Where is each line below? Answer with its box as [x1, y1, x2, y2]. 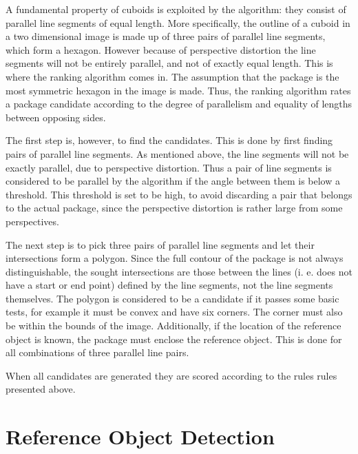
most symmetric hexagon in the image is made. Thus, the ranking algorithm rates [6, 83, 351, 97]
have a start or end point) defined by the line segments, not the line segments [6, 278, 333, 292]
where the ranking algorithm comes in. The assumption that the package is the [6, 69, 339, 83]
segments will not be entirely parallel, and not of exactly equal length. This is [6, 56, 333, 70]
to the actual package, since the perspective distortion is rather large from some [6, 200, 343, 215]
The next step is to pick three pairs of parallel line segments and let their [6, 237, 315, 251]
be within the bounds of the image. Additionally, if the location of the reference [6, 318, 341, 333]
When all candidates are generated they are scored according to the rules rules [6, 368, 337, 382]
